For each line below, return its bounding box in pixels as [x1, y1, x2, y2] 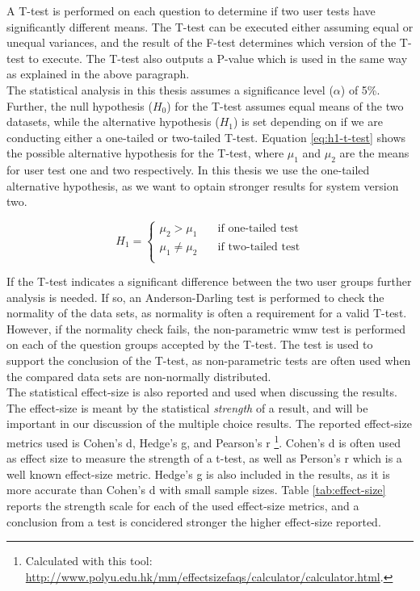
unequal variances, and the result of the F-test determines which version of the [6, 34, 397, 51]
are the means [339, 145, 409, 161]
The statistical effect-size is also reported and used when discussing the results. [6, 384, 397, 400]
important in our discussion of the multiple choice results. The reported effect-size [6, 415, 412, 432]
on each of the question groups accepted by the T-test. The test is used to [6, 336, 373, 353]
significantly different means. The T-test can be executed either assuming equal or [6, 18, 414, 35]
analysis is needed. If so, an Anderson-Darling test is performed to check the [6, 288, 384, 305]
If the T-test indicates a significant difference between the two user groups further [6, 273, 412, 290]
